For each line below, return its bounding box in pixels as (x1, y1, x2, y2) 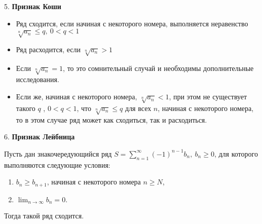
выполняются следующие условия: (4, 159, 110, 170)
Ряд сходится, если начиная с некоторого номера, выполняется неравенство (16, 18, 248, 28)
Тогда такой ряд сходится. (4, 210, 84, 221)
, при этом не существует (169, 91, 247, 102)
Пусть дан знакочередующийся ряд (4, 148, 112, 159)
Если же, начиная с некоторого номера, (16, 91, 137, 102)
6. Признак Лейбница (4, 131, 75, 142)
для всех (125, 102, 152, 113)
